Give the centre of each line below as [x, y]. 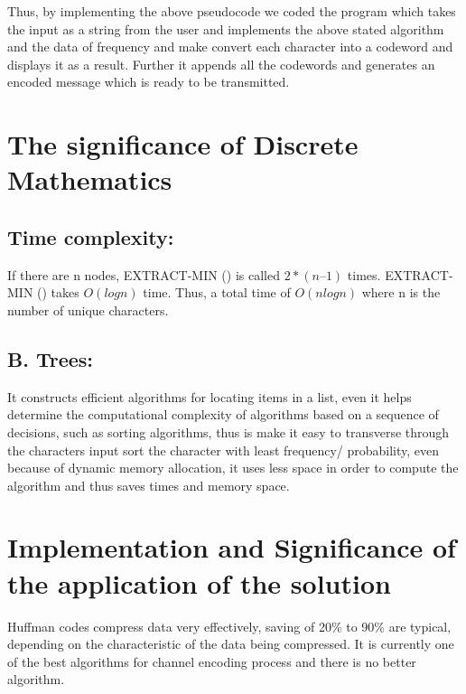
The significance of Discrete [183, 144]
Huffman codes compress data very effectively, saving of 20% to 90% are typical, [229, 626]
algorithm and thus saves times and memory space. [149, 485]
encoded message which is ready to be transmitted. [149, 82]
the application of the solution [199, 582]
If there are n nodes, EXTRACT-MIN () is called [144, 274]
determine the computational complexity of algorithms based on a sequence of [223, 414]
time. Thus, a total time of [217, 292]
